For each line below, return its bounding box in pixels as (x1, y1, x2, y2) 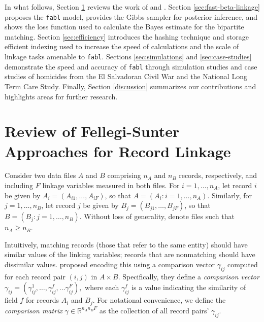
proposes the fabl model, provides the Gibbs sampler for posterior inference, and (5, 11, 258, 22)
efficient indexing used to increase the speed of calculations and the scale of (5, 41, 239, 52)
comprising (107, 170, 141, 181)
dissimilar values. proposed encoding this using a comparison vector (5, 259, 215, 269)
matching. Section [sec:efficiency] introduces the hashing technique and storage (5, 31, 249, 42)
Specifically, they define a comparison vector (122, 271, 259, 281)
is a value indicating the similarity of (131, 282, 246, 293)
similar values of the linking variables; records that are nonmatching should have (5, 249, 255, 260)
